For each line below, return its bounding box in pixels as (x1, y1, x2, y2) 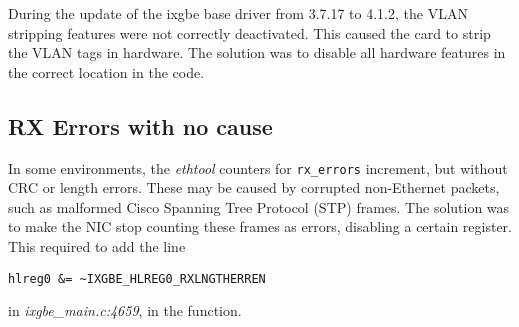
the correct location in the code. (8, 61, 205, 82)
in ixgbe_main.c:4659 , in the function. (8, 300, 242, 321)
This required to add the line (8, 236, 186, 257)
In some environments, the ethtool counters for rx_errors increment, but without (8, 157, 508, 178)
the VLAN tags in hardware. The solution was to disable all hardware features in (8, 42, 506, 63)
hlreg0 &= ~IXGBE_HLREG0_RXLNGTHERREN (8, 271, 266, 286)
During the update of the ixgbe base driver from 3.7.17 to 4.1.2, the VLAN (8, 3, 468, 23)
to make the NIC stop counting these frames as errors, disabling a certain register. (8, 216, 512, 237)
